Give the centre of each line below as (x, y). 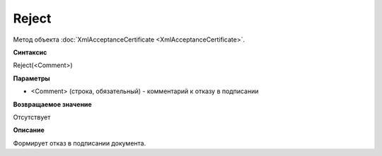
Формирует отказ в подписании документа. (80, 143)
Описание (29, 130)
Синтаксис (30, 52)
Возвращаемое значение (52, 104)
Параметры (31, 78)
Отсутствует (32, 117)
